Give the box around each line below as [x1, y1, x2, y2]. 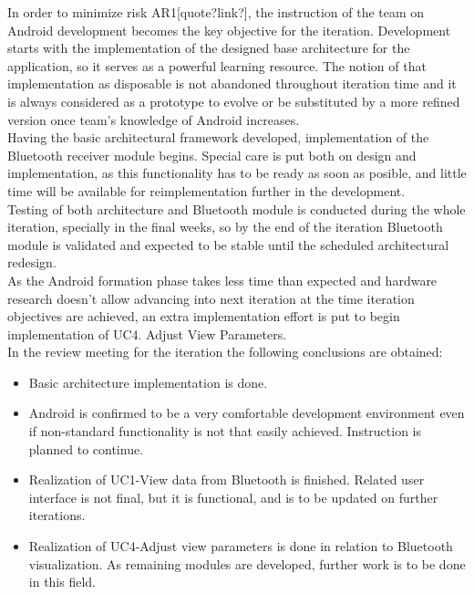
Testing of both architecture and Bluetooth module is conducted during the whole [7, 199, 466, 218]
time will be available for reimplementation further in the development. [7, 181, 406, 200]
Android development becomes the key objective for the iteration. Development [7, 20, 451, 39]
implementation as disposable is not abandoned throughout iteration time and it [7, 74, 457, 93]
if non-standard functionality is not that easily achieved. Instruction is [28, 422, 422, 441]
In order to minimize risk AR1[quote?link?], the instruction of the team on [7, 3, 425, 21]
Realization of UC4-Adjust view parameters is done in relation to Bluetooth [28, 537, 453, 556]
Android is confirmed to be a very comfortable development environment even [28, 403, 465, 422]
